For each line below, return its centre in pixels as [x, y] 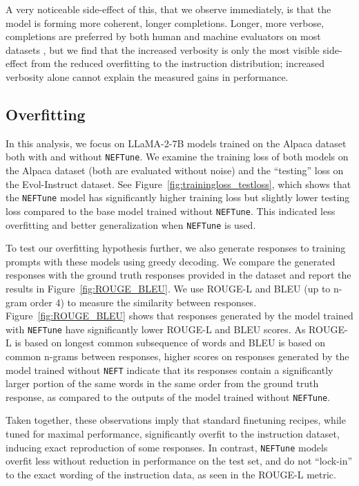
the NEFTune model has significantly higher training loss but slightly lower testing [178, 197]
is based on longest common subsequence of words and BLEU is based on [170, 343]
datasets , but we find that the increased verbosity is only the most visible [163, 49]
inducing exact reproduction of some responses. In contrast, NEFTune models [167, 447]
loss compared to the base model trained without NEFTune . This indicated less [171, 211]
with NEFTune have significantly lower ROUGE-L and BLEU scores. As [156, 329]
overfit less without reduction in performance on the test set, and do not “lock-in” [179, 461]
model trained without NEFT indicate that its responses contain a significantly [169, 370]
